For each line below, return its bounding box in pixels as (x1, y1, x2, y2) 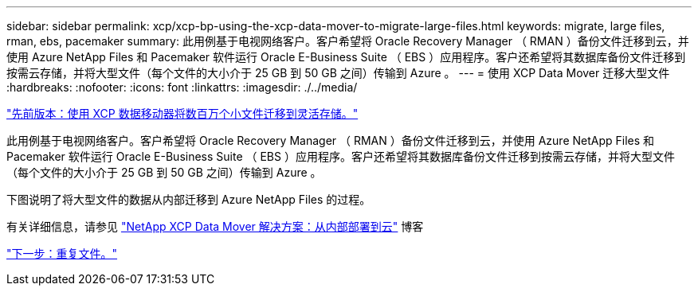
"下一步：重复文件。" (6, 247, 118, 260)
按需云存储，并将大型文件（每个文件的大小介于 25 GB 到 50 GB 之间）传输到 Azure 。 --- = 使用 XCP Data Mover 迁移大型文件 (6, 66, 670, 80)
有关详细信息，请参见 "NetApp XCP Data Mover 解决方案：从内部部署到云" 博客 (6, 220, 424, 233)
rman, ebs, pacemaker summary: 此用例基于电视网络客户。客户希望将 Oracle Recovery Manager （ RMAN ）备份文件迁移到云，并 (6, 34, 689, 48)
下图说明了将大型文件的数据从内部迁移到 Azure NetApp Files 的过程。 (6, 193, 371, 206)
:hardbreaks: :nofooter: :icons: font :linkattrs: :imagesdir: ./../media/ (6, 80, 358, 94)
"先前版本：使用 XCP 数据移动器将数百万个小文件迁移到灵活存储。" (6, 107, 359, 120)
